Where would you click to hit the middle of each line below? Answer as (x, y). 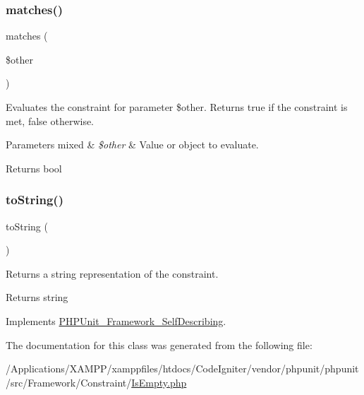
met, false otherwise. (50, 120)
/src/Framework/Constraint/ (69, 382)
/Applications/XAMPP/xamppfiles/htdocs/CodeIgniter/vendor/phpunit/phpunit (182, 369)
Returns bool (34, 168)
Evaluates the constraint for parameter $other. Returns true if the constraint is (177, 107)
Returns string (37, 297)
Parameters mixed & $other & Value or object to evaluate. (132, 145)
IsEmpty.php (159, 382)
